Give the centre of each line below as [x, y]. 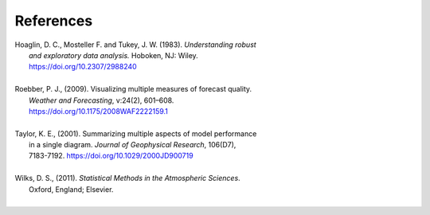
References [54, 21]
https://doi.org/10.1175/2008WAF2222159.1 [99, 111]
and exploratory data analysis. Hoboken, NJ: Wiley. [113, 55]
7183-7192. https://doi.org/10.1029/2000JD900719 [111, 156]
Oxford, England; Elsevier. [71, 189]
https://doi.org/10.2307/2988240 [83, 67]
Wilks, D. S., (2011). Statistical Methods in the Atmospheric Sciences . [127, 178]
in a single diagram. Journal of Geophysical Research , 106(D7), [133, 145]
